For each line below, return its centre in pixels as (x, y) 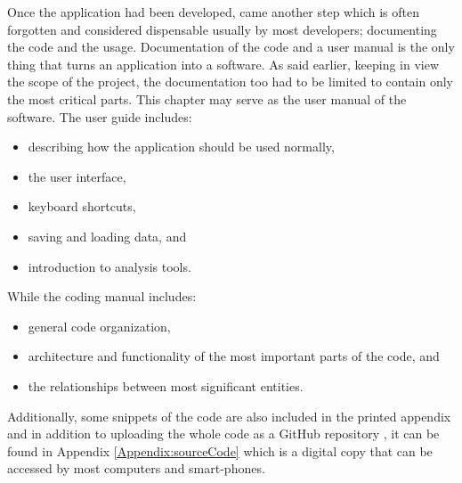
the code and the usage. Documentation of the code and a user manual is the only (231, 47)
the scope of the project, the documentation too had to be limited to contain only (231, 82)
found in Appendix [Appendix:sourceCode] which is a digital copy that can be (220, 450)
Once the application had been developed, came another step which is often (213, 12)
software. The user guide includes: (100, 116)
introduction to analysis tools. (109, 266)
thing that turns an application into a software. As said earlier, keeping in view (223, 64)
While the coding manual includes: (102, 296)
